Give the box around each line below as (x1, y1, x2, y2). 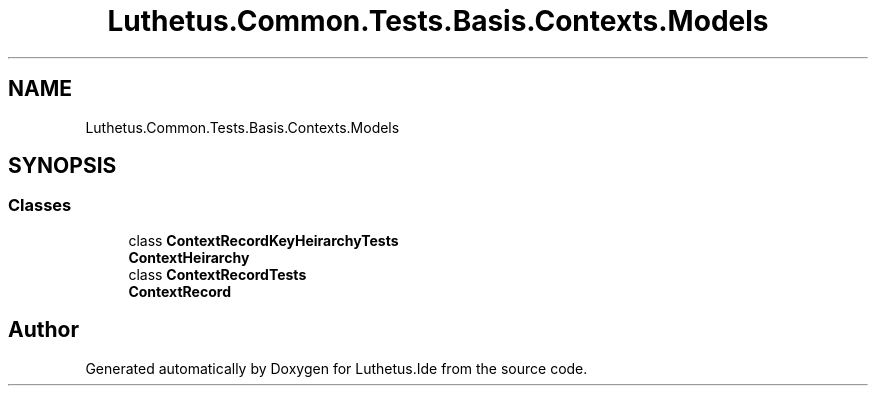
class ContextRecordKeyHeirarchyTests (128, 231, 399, 249)
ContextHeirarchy (128, 248, 250, 266)
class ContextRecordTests (128, 265, 307, 283)
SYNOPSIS (8, 153, 117, 179)
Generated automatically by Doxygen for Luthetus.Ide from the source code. (85, 359, 588, 377)
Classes (8, 195, 72, 216)
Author (8, 317, 79, 343)
